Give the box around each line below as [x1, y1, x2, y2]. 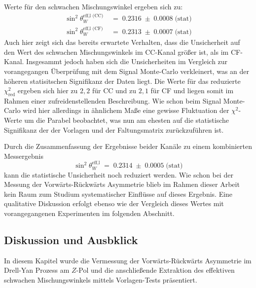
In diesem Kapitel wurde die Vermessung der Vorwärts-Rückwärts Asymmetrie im [4, 255, 252, 265]
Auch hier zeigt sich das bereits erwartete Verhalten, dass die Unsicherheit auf [4, 37, 240, 47]
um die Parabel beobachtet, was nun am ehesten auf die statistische [24, 115, 229, 125]
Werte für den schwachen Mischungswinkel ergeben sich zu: [4, 1, 183, 11]
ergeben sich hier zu [17, 85, 78, 96]
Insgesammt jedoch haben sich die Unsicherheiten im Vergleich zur [26, 56, 228, 67]
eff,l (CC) [83, 13, 104, 18]
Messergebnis [4, 150, 43, 161]
